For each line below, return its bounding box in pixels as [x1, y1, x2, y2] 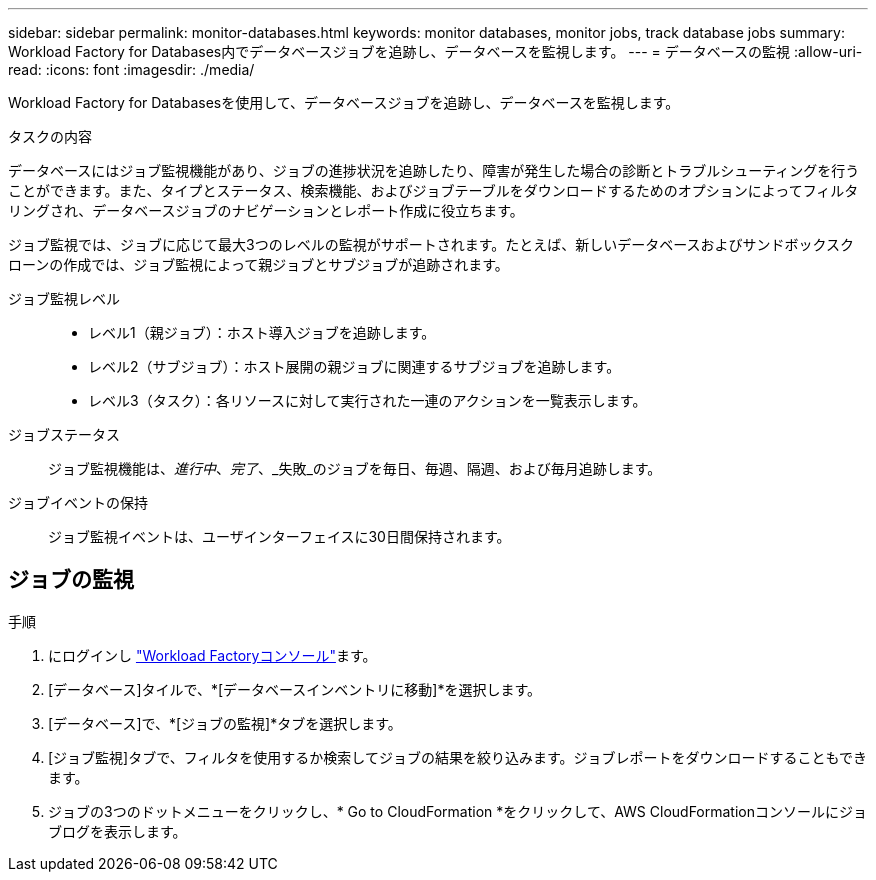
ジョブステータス [8, 426, 120, 443]
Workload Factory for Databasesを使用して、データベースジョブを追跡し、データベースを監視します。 [8, 94, 680, 111]
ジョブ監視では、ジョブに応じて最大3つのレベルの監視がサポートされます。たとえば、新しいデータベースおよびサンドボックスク [8, 236, 855, 253]
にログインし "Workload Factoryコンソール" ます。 [48, 646, 377, 664]
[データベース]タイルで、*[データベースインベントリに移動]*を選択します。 [48, 680, 542, 698]
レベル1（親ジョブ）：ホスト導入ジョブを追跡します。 [88, 324, 436, 341]
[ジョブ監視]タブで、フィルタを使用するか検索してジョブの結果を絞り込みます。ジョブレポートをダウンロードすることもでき [48, 748, 867, 766]
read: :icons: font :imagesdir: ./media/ [8, 61, 255, 78]
